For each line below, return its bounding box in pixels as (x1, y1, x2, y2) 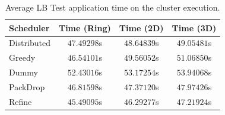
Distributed (9, 37, 50, 49)
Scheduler (9, 21, 50, 34)
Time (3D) (172, 21, 217, 34)
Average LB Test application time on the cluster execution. (5, 1, 220, 13)
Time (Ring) (58, 21, 111, 34)
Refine (9, 95, 32, 107)
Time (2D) (119, 21, 164, 34)
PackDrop (9, 80, 45, 93)
